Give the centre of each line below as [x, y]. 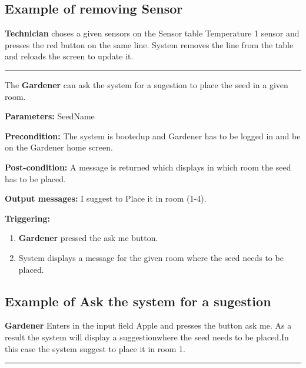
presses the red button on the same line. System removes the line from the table [149, 44]
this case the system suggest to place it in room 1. [95, 348]
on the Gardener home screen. [59, 147]
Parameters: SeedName [50, 116]
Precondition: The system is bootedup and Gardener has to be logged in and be [153, 136]
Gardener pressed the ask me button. [88, 238]
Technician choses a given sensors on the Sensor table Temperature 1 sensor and [152, 33]
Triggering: [27, 218]
